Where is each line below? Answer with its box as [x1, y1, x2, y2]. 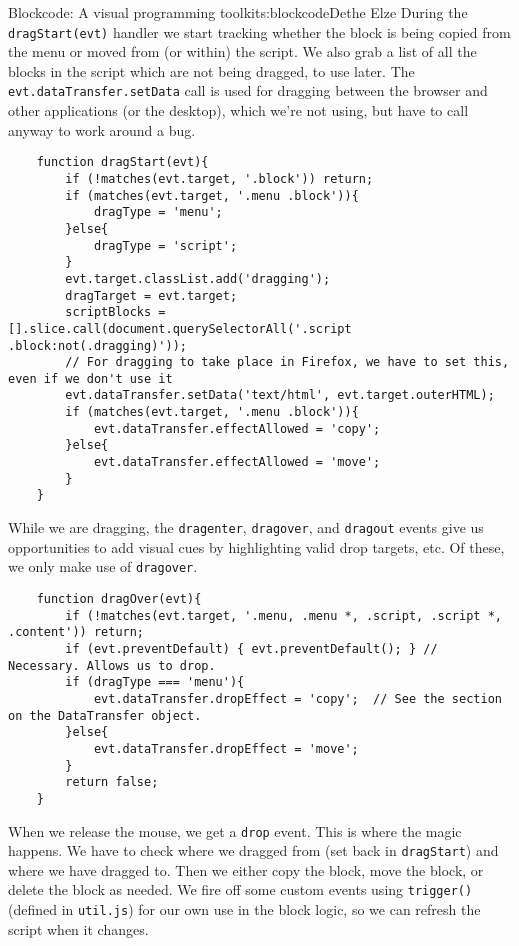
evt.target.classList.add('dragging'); [65, 271, 331, 286]
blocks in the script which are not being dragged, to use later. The [8, 60, 415, 81]
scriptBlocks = [65, 305, 166, 320]
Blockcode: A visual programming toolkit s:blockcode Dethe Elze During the [8, 2, 468, 22]
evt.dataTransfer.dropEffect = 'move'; [93, 741, 359, 756]
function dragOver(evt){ [36, 591, 202, 606]
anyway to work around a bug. [8, 119, 196, 140]
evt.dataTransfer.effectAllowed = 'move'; [93, 455, 381, 470]
